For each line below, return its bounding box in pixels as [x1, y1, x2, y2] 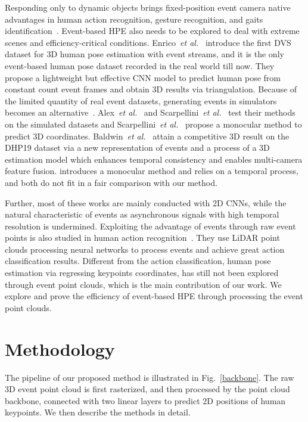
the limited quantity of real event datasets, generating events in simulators [5, 94, 277, 107]
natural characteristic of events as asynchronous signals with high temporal [5, 208, 279, 221]
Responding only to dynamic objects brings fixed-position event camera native [5, 1, 291, 13]
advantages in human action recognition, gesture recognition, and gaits [5, 13, 263, 25]
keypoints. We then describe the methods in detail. [5, 406, 191, 418]
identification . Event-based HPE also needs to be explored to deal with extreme [5, 24, 300, 37]
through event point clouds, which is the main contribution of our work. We [5, 278, 282, 290]
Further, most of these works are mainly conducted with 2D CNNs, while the [5, 196, 287, 209]
